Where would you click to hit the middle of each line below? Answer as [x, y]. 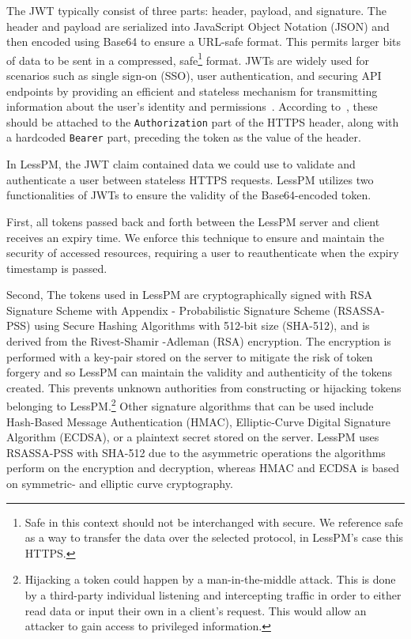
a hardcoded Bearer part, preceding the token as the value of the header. [184, 137]
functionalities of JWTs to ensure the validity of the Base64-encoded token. [189, 195]
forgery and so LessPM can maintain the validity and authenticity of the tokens [200, 372]
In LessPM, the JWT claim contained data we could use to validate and [181, 164]
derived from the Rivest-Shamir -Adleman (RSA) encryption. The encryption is [199, 341]
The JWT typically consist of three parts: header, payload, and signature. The [196, 10]
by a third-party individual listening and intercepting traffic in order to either [213, 595]
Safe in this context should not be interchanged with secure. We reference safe [214, 522]
